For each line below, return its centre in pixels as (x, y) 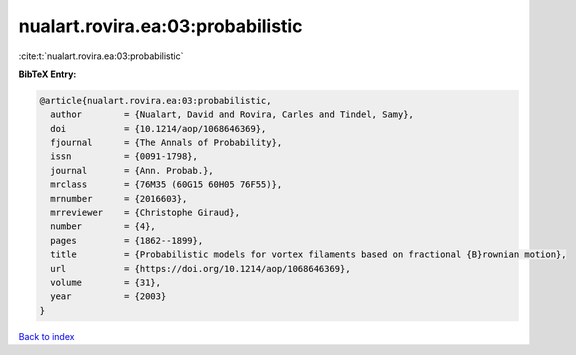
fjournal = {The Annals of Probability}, (166, 143)
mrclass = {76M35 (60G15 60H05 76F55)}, (166, 184)
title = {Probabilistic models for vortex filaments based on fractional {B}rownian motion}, (308, 254)
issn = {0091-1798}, (124, 156)
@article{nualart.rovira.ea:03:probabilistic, (155, 100)
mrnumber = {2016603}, (119, 198)
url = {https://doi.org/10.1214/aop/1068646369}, (200, 268)
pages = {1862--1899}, (127, 240)
